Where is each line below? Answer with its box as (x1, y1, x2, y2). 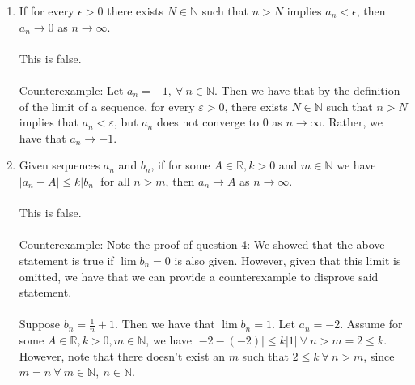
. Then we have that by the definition (214, 81, 400, 98)
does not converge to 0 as (156, 113, 282, 130)
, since (363, 347, 395, 364)
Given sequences (19, 156, 100, 173)
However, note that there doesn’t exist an (19, 347, 225, 364)
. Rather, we (321, 113, 383, 130)
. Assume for (340, 315, 403, 332)
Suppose (19, 315, 61, 332)
